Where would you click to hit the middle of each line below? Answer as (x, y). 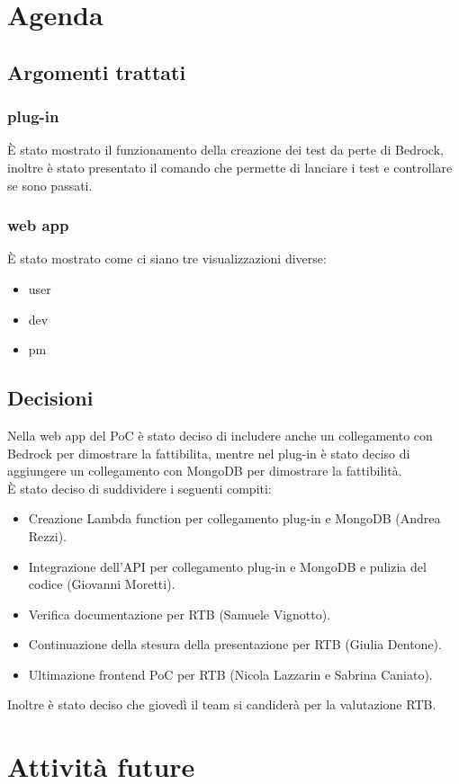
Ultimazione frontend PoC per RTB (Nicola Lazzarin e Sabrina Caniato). (230, 674)
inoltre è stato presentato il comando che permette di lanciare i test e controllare (230, 167)
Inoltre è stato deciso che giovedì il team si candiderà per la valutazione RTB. (222, 704)
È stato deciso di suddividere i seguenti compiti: (139, 488)
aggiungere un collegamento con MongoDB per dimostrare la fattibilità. (205, 471)
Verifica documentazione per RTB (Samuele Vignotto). (180, 614)
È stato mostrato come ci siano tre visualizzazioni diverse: (167, 258)
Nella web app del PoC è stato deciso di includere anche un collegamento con (220, 435)
